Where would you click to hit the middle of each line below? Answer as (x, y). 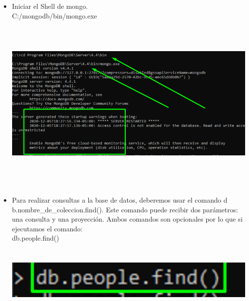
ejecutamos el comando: (47, 228)
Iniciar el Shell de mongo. (50, 6)
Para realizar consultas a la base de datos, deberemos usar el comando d (120, 199)
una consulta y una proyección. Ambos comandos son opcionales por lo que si (127, 219)
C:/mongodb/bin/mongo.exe (54, 15)
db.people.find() (35, 238)
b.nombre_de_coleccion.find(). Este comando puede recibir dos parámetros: (125, 209)
